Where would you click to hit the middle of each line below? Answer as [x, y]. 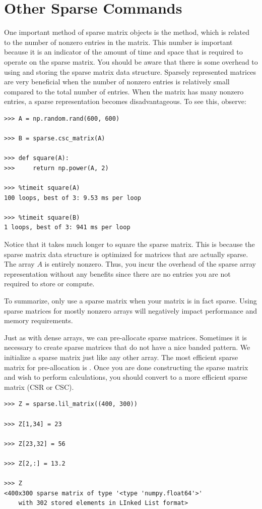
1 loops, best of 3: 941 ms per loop [67, 227]
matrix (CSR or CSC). [39, 387]
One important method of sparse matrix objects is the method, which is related [127, 32]
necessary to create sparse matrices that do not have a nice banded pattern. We [127, 347]
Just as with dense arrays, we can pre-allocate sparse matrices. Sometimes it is [125, 337]
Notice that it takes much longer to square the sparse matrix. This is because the [129, 244]
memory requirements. [39, 320]
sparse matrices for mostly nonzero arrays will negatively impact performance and [130, 310]
